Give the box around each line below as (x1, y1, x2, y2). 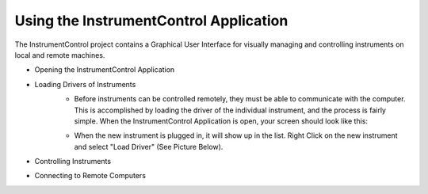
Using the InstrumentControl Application (14, 12, 289, 29)
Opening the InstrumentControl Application (34, 65, 175, 74)
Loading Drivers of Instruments (34, 79, 136, 89)
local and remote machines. (14, 50, 105, 59)
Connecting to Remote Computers (34, 171, 147, 181)
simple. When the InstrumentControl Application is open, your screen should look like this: (74, 116, 369, 126)
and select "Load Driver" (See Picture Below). (74, 142, 224, 151)
